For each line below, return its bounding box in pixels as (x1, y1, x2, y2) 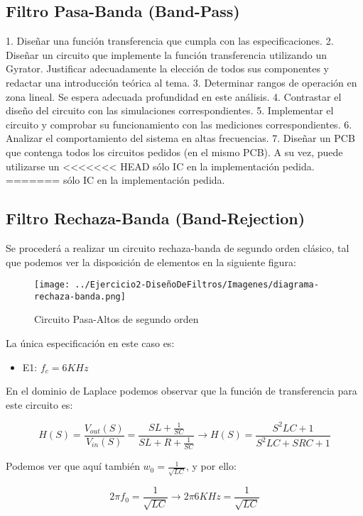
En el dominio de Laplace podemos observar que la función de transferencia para (6, 383, 357, 398)
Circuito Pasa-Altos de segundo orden (34, 312, 199, 326)
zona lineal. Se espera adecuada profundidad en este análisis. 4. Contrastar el (6, 89, 342, 104)
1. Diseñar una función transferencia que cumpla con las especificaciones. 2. (6, 33, 334, 48)
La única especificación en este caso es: (6, 336, 175, 351)
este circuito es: (6, 397, 73, 412)
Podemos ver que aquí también (6, 459, 140, 473)
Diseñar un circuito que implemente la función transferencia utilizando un (6, 47, 327, 62)
